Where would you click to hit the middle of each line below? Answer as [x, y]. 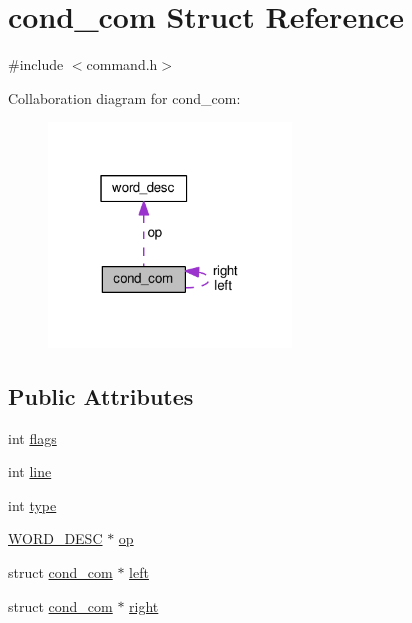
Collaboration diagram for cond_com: [124, 97]
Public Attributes [101, 395]
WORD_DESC [55, 538]
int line [30, 471]
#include [36, 64]
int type [32, 504]
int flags [32, 437]
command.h [122, 64]
